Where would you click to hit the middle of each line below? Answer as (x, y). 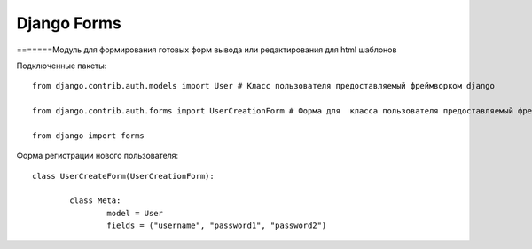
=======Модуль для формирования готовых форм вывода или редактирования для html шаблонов (207, 50)
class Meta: (95, 201)
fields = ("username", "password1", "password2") (217, 226)
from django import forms (89, 136)
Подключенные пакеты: (62, 66)
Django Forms (69, 23)
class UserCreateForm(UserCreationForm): (123, 176)
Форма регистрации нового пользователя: (98, 156)
